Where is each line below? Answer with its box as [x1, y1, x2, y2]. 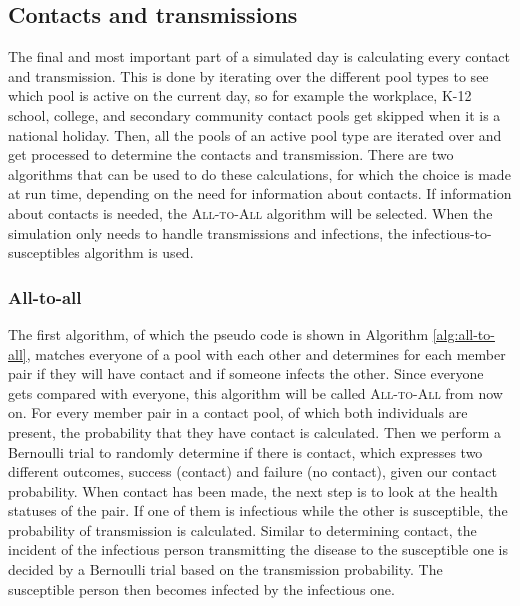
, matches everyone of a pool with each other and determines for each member [26, 343, 506, 364]
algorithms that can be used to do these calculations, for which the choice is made [8, 163, 511, 184]
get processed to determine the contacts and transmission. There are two [8, 144, 454, 165]
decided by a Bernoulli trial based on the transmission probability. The [8, 559, 443, 580]
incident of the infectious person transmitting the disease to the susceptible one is [8, 539, 509, 560]
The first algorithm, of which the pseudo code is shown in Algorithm [8, 323, 429, 344]
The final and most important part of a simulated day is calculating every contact [8, 46, 511, 67]
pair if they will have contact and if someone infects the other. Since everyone [8, 363, 484, 384]
